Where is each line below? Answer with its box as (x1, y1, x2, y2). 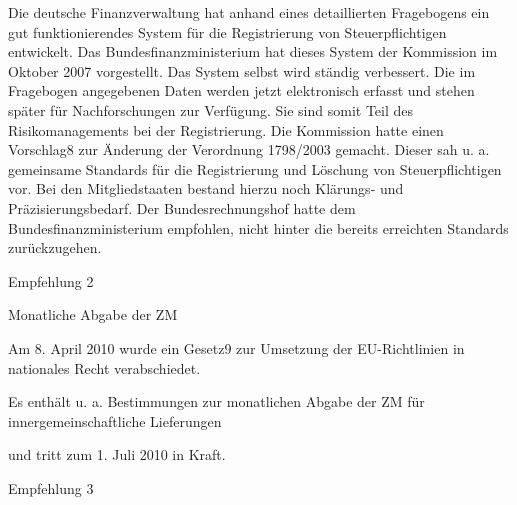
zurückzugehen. (8, 237, 102, 258)
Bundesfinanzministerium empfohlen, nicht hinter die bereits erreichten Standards (8, 217, 509, 238)
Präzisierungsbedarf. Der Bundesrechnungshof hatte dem (8, 197, 356, 218)
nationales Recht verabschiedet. (8, 357, 201, 378)
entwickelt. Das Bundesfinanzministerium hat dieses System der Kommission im (8, 41, 498, 62)
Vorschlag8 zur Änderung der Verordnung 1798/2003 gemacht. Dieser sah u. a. (8, 139, 490, 160)
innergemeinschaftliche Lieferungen (8, 410, 222, 431)
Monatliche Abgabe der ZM (8, 304, 178, 325)
